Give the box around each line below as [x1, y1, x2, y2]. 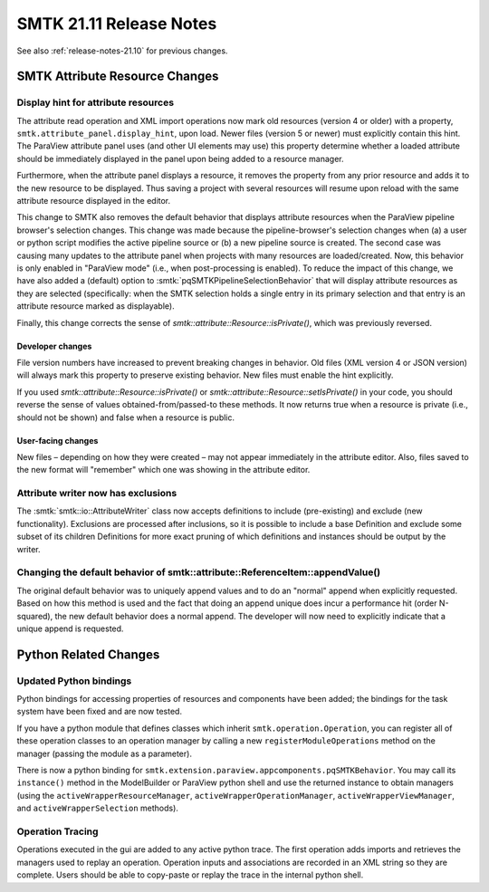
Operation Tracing [16, 825, 99, 838]
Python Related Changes [16, 647, 160, 662]
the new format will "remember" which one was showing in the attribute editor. [16, 465, 311, 475]
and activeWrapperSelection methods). [16, 802, 178, 814]
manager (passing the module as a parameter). [16, 748, 192, 759]
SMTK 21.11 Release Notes [16, 14, 217, 34]
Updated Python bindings [16, 675, 132, 687]
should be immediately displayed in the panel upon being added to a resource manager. [16, 153, 344, 164]
